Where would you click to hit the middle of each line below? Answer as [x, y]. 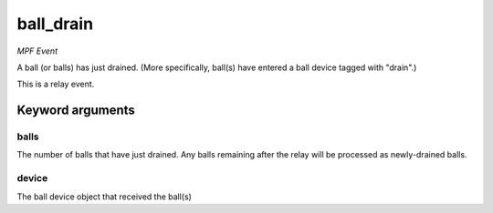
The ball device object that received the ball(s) [104, 197]
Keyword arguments [76, 111]
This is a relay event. [56, 84]
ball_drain [55, 24]
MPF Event [37, 51]
